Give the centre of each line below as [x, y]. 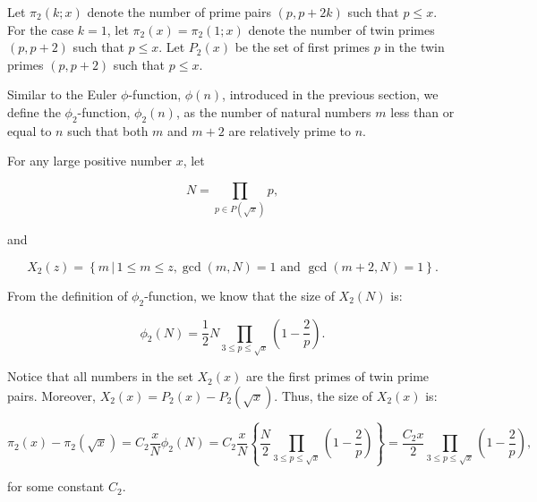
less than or [422, 111]
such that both [108, 130]
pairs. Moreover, [51, 395]
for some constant [56, 486]
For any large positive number [89, 161]
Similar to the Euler [62, 94]
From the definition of [68, 295]
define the [34, 111]
